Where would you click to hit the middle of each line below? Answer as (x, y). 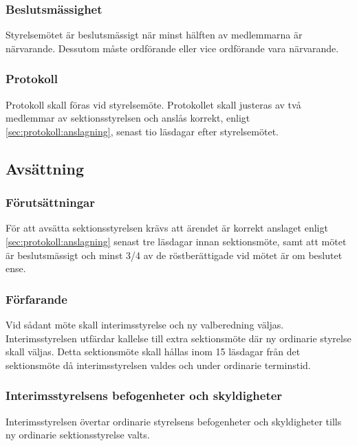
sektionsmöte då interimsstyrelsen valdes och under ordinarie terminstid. (158, 365)
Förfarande (36, 299)
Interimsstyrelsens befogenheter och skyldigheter (144, 395)
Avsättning (45, 168)
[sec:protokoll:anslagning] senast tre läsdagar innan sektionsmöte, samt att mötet (176, 241)
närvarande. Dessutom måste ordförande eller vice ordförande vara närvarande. (172, 48)
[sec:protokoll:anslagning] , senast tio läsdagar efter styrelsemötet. (142, 131)
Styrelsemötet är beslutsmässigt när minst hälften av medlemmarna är (154, 35)
